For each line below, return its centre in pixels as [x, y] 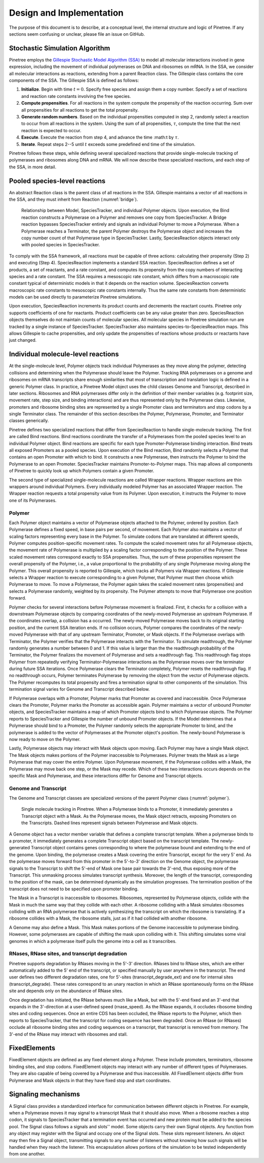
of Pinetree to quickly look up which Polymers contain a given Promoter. [82, 471]
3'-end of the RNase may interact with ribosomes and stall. [68, 1034]
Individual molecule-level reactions [64, 354]
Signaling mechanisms [44, 1094]
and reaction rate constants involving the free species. [76, 96]
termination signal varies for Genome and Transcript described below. [79, 689]
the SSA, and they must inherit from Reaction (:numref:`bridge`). [74, 199]
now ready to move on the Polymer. [45, 739]
